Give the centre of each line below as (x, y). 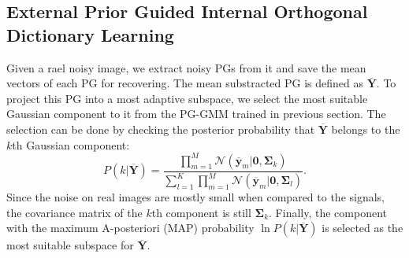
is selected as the (363, 228)
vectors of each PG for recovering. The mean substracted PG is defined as (185, 83)
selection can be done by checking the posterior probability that (161, 129)
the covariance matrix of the (74, 212)
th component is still (201, 212)
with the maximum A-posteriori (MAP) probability (130, 228)
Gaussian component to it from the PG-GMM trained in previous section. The (196, 114)
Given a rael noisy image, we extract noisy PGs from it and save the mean (186, 67)
